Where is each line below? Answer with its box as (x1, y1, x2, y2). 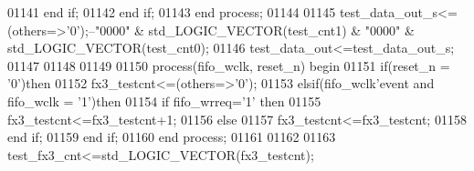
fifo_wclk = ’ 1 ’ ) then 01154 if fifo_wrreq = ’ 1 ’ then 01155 (7, 91, 321, 110)
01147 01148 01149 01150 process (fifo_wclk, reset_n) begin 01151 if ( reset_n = (7, 55, 450, 75)
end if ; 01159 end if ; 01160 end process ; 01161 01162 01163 (7, 127, 336, 146)
